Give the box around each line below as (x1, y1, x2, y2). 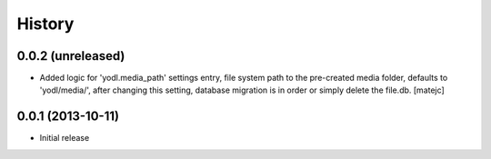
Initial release (39, 133, 90, 144)
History (16, 14, 75, 34)
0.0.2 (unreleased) (16, 48, 125, 64)
